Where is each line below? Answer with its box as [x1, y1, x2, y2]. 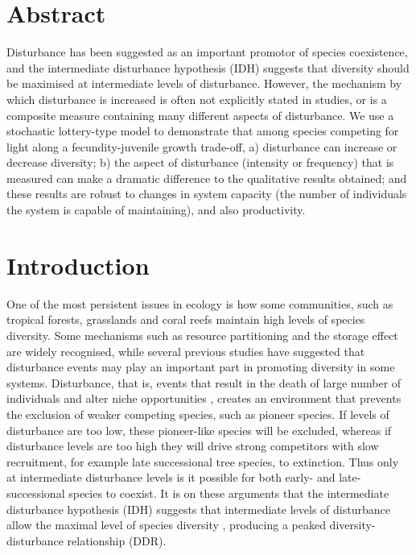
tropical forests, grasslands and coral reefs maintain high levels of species [6, 311, 365, 328]
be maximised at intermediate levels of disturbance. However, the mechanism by [6, 75, 402, 92]
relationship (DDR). [67, 532, 167, 549]
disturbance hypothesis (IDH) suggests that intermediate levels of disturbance [6, 500, 390, 517]
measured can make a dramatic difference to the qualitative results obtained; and [6, 169, 407, 186]
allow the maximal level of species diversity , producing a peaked [6, 516, 326, 533]
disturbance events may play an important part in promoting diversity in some [6, 358, 395, 375]
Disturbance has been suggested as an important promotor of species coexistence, [6, 43, 408, 60]
